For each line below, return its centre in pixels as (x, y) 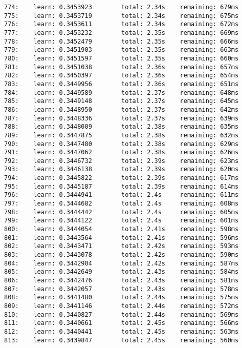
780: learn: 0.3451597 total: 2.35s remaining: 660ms (122, 58)
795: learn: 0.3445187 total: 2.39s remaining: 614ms (122, 186)
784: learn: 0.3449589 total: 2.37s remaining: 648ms (122, 93)
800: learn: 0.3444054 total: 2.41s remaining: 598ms (122, 229)
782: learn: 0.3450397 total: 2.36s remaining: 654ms (122, 76)
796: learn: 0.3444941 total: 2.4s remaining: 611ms (122, 195)
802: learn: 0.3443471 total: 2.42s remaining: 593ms (122, 246)
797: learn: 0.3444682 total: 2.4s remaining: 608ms (122, 204)
